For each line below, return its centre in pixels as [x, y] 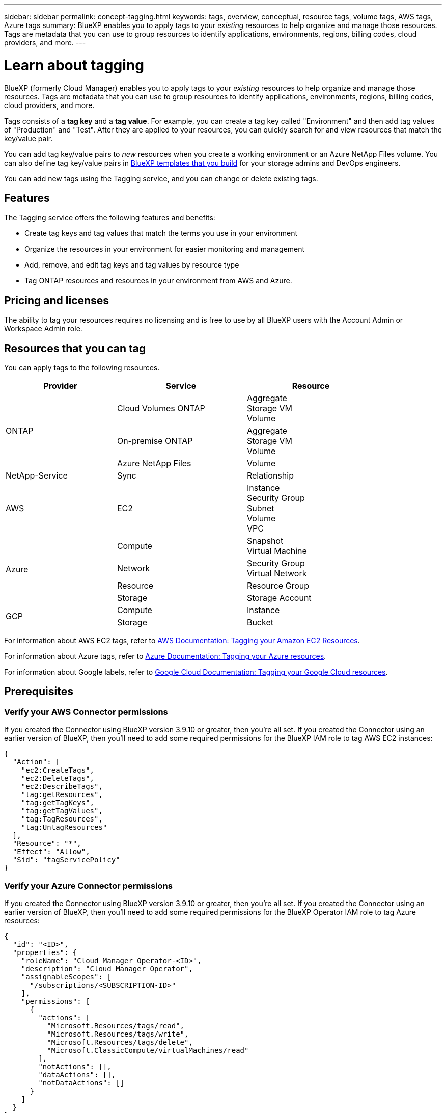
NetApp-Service [37, 476]
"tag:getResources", [62, 795]
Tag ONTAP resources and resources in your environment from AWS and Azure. [158, 281]
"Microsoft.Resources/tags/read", [116, 1026]
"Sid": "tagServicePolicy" [66, 860]
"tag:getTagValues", [62, 811]
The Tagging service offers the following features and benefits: [110, 218]
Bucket [260, 622]
